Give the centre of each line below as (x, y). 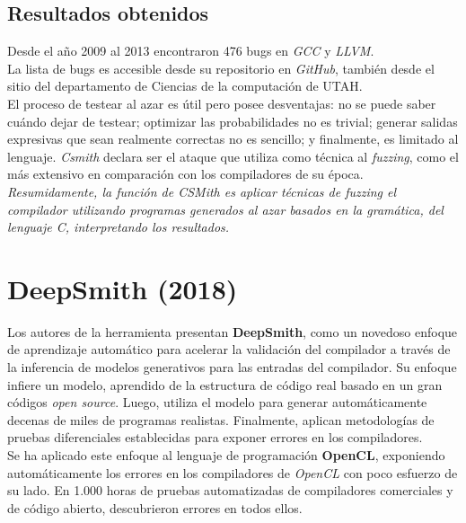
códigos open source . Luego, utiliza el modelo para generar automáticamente (217, 402)
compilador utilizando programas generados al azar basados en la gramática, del (225, 209)
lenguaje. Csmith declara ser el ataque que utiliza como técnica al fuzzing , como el (233, 156)
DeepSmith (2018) (123, 288)
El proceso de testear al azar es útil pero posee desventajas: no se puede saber (222, 103)
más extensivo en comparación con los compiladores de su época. (185, 174)
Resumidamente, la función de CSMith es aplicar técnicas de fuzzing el (202, 191)
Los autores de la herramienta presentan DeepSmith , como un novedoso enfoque (233, 331)
